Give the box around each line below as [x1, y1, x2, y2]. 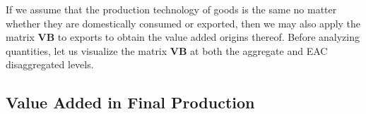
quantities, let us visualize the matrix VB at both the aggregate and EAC [6, 43, 328, 58]
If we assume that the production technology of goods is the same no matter [6, 2, 337, 16]
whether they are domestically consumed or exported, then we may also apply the [6, 15, 361, 30]
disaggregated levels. [6, 57, 94, 72]
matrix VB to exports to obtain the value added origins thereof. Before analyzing [6, 30, 360, 44]
